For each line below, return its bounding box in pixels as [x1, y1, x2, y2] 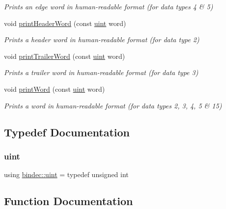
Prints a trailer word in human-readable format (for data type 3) [4, 67, 198, 78]
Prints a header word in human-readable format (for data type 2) [4, 34, 199, 45]
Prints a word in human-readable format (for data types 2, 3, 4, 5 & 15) [4, 100, 222, 110]
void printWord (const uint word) [4, 83, 105, 94]
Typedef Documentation [4, 124, 130, 139]
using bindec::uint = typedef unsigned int [4, 169, 129, 180]
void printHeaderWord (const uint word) [4, 18, 126, 28]
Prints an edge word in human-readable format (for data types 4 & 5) [4, 1, 213, 11]
